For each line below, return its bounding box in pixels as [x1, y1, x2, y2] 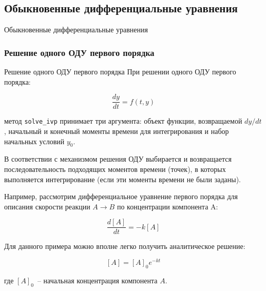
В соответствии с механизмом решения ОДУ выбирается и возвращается [4, 153, 232, 164]
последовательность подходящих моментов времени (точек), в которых [4, 163, 226, 174]
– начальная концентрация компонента [37, 275, 158, 285]
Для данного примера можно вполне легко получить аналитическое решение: [4, 241, 245, 251]
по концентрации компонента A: [117, 201, 218, 211]
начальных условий [4, 135, 65, 146]
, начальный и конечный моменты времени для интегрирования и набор [4, 125, 229, 136]
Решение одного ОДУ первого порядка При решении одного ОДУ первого [4, 66, 236, 77]
